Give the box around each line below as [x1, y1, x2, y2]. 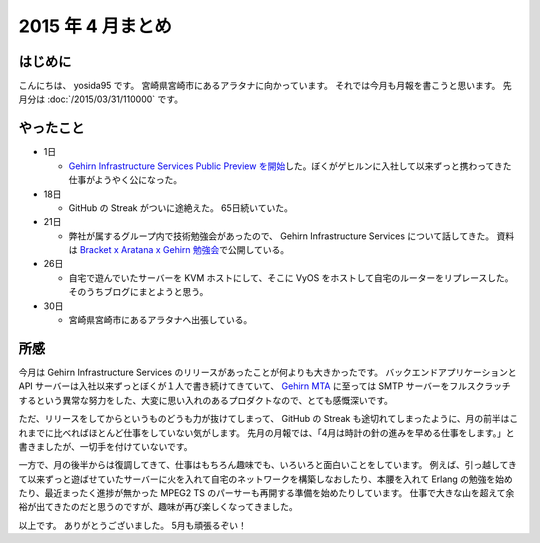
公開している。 [227, 244, 290, 256]
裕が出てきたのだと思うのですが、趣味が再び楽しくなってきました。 [18, 501, 299, 513]
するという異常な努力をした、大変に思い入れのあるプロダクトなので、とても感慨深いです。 [18, 394, 394, 406]
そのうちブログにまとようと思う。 [68, 286, 209, 298]
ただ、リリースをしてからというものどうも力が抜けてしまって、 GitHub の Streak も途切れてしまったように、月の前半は [18, 413, 510, 425]
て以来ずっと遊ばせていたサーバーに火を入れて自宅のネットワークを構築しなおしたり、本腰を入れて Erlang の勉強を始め [18, 473, 514, 485]
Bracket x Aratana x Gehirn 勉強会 [79, 244, 220, 256]
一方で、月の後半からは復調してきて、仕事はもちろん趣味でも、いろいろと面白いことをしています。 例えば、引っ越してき [18, 459, 517, 471]
